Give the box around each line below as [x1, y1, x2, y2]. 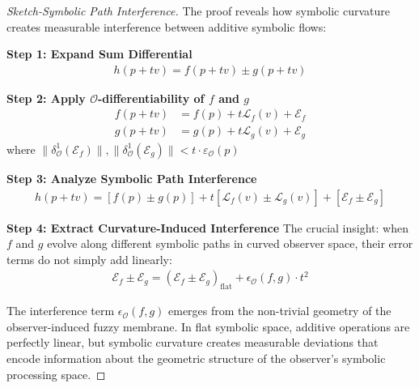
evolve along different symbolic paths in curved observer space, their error [47, 235, 413, 252]
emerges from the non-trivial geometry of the [168, 302, 391, 319]
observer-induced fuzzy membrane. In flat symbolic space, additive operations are [6, 318, 410, 335]
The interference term [6, 302, 115, 319]
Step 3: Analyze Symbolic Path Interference [6, 169, 257, 186]
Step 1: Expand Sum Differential [6, 45, 193, 62]
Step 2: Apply [6, 89, 86, 106]
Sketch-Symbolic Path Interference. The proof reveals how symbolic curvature [6, 2, 391, 19]
